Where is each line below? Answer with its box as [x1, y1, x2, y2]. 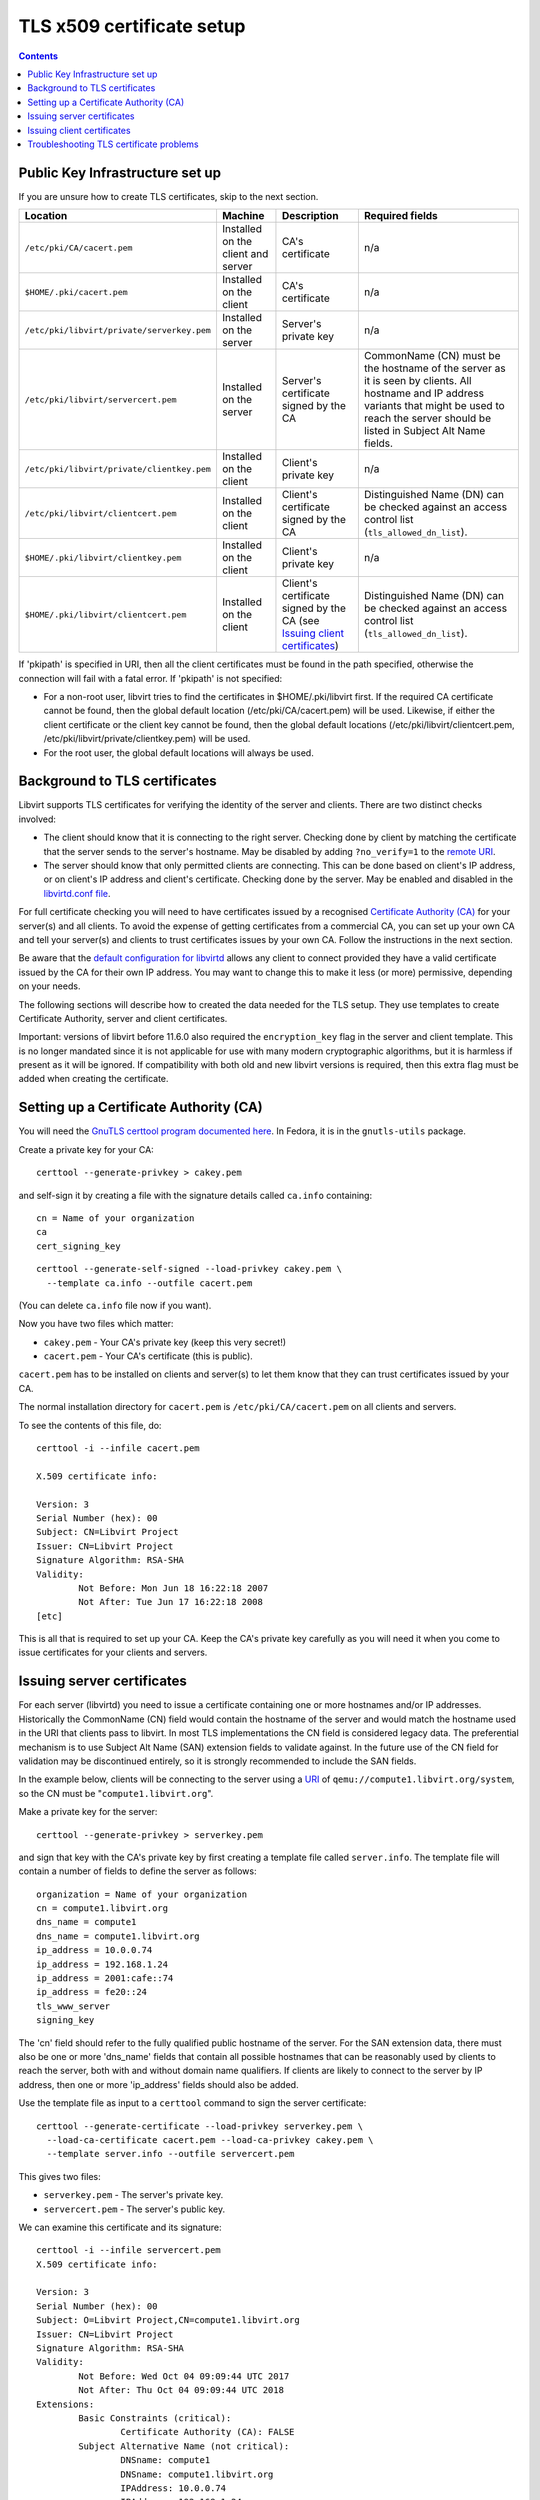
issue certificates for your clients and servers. [18, 1646, 208, 1659]
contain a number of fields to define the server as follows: [18, 1865, 257, 1877]
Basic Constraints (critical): [78, 2412, 232, 2424]
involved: [18, 813, 57, 825]
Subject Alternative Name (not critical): [78, 2440, 290, 2452]
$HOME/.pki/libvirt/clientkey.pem [24, 552, 182, 563]
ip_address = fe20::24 [36, 1986, 148, 1998]
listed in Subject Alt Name [363, 424, 486, 438]
